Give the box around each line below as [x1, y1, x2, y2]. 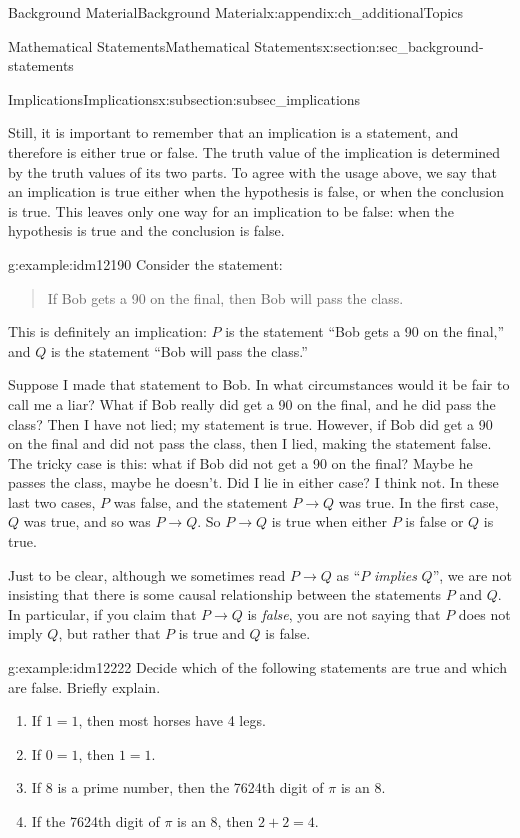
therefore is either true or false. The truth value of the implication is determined [8, 141, 501, 162]
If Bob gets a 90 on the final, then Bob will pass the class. [47, 287, 404, 308]
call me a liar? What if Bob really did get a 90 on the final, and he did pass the [8, 393, 496, 414]
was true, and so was [23, 511, 151, 532]
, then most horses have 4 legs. [78, 710, 266, 731]
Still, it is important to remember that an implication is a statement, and [8, 122, 459, 143]
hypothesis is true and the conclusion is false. [8, 220, 285, 241]
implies [373, 564, 417, 585]
